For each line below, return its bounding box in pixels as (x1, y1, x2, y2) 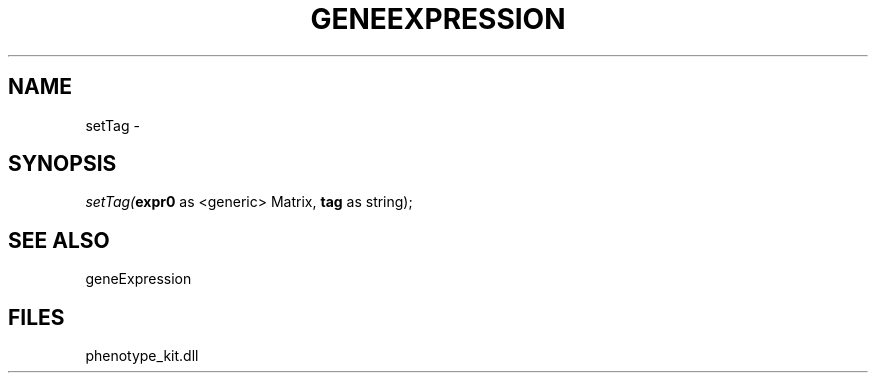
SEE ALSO (8, 227, 110, 253)
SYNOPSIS (8, 151, 117, 177)
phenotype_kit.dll (85, 347, 199, 365)
